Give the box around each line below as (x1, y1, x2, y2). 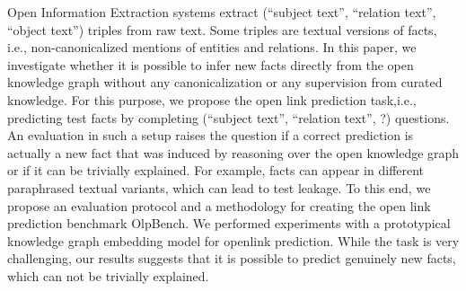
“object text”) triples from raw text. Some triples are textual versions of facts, (7, 20, 437, 39)
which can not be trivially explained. (7, 266, 209, 285)
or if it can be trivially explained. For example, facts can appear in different (7, 161, 425, 180)
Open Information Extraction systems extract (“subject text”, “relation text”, (7, 3, 436, 21)
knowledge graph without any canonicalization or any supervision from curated (7, 73, 443, 92)
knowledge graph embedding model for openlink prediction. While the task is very (7, 231, 460, 250)
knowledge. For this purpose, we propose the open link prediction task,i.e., (7, 90, 417, 109)
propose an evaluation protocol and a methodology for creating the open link (7, 196, 431, 215)
